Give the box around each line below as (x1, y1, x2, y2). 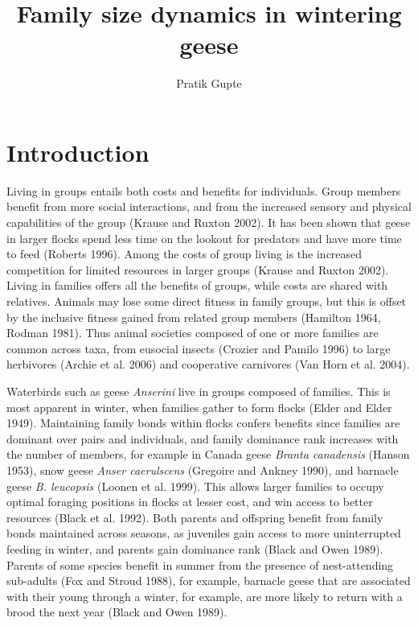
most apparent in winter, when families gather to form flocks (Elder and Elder (6, 398, 392, 415)
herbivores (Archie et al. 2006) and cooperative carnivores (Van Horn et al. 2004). (6, 356, 410, 373)
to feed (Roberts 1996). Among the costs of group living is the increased (6, 245, 363, 262)
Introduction (6, 135, 150, 168)
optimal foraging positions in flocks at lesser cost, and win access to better (6, 493, 373, 510)
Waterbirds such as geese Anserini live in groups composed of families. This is (6, 382, 391, 399)
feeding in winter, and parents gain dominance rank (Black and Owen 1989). (6, 540, 383, 557)
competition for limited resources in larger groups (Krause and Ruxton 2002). (6, 261, 389, 278)
